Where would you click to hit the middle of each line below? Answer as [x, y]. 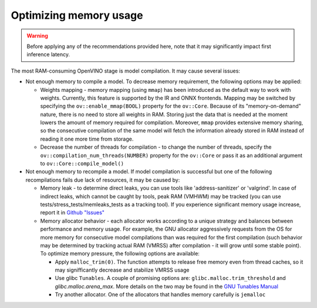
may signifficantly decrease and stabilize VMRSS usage [122, 270]
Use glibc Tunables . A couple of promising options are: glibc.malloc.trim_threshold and [170, 278]
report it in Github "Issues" [72, 213]
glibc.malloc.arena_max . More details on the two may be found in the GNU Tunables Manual [167, 286]
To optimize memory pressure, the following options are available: [120, 254]
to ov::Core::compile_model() [82, 163]
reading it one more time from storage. [87, 139]
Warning [37, 36]
